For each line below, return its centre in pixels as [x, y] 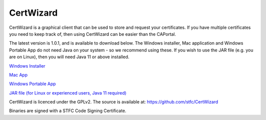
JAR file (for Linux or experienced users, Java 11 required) [68, 93]
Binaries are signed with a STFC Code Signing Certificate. [68, 111]
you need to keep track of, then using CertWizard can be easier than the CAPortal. [93, 34]
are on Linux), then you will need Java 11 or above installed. [69, 57]
